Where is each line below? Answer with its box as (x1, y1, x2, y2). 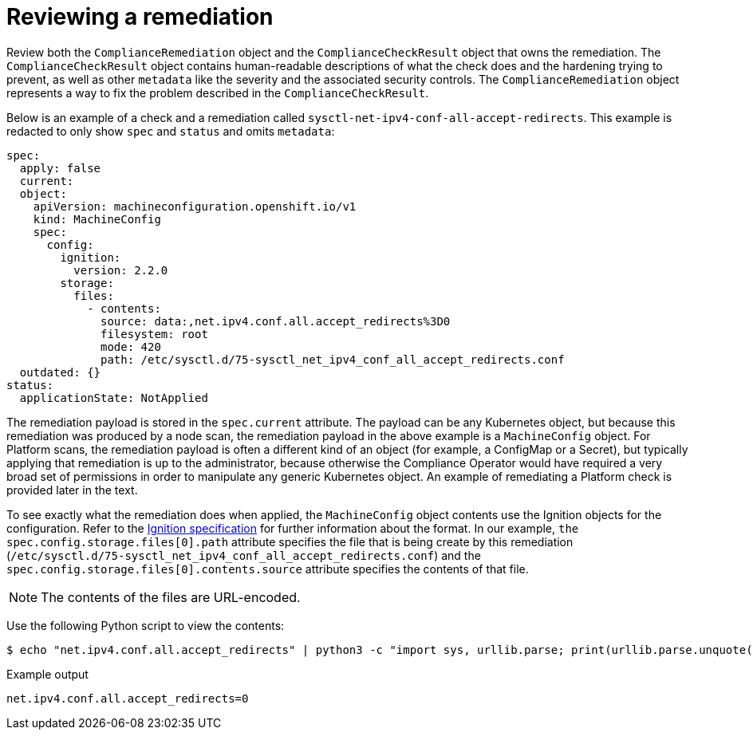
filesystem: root (101, 327, 208, 340)
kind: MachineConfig (33, 212, 161, 226)
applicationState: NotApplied (19, 391, 208, 404)
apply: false (19, 161, 101, 175)
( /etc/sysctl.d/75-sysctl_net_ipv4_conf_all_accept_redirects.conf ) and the (6, 548, 481, 562)
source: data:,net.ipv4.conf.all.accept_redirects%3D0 (101, 314, 451, 328)
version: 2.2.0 (73, 263, 168, 277)
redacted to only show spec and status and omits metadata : (6, 124, 335, 138)
